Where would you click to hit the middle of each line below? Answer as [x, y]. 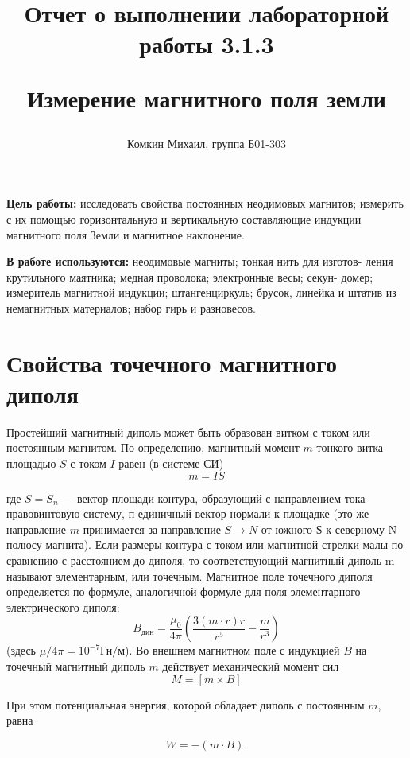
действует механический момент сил [251, 665]
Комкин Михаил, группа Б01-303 [207, 143]
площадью [31, 463]
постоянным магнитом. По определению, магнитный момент [153, 447]
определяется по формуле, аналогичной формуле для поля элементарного [184, 591]
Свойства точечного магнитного [172, 362]
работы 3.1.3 [207, 44]
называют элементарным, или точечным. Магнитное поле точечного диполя [190, 575]
